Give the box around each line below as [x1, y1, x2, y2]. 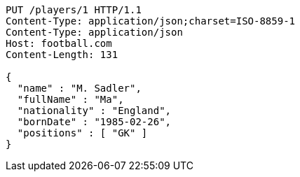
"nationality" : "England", [17, 105, 172, 116]
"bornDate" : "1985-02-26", [17, 116, 172, 127]
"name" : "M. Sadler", [17, 83, 142, 94]
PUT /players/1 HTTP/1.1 [6, 4, 142, 15]
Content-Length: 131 [6, 49, 118, 60]
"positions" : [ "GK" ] [17, 127, 148, 139]
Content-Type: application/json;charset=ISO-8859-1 [6, 15, 296, 27]
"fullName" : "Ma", [17, 94, 124, 105]
